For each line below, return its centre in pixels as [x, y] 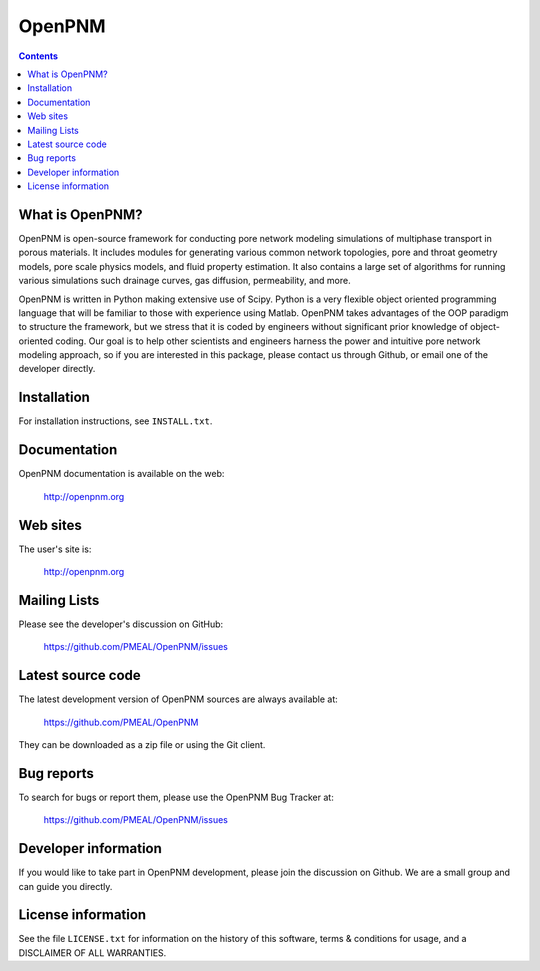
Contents [38, 56]
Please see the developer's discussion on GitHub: [121, 624]
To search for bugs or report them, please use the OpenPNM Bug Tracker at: [176, 797]
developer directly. [57, 369]
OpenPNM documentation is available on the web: [121, 474]
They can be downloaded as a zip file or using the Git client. [142, 744]
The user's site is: [55, 549]
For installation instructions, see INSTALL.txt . [115, 421]
